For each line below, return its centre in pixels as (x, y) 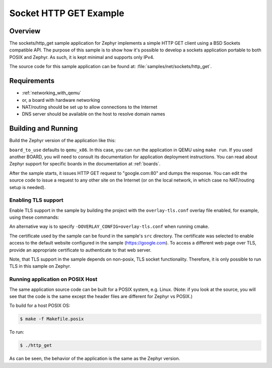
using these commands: (34, 217)
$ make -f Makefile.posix (52, 319)
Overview (25, 31)
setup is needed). (27, 187)
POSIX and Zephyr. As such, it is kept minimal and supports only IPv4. (82, 57)
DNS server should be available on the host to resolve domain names (94, 114)
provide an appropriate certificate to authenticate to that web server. (80, 250)
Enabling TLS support (36, 200)
